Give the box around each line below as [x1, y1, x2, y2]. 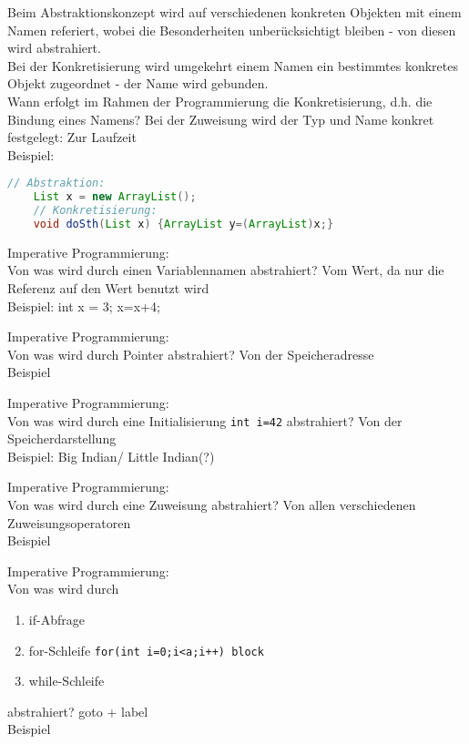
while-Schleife [28, 671, 105, 690]
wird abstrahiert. [7, 38, 101, 57]
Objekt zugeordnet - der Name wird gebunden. [7, 74, 269, 93]
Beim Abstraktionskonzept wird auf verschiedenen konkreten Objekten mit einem [7, 3, 462, 21]
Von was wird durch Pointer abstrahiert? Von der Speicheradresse [7, 344, 374, 363]
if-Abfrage [28, 610, 85, 628]
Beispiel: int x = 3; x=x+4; [7, 296, 160, 315]
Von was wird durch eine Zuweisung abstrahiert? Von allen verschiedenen [7, 495, 416, 515]
